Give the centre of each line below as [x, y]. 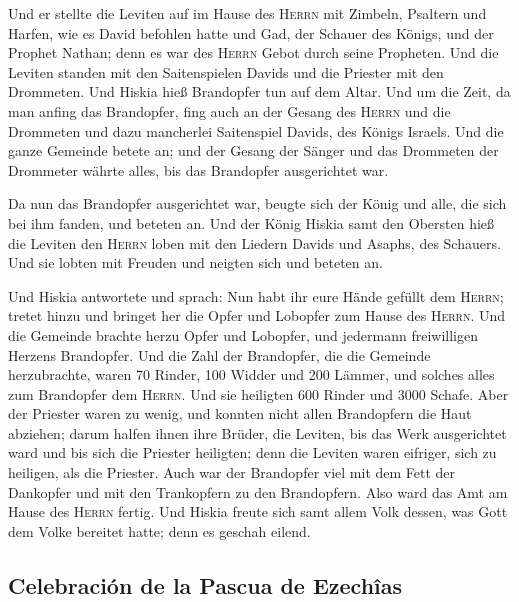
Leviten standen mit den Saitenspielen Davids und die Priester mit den [226, 71]
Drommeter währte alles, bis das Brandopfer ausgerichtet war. [198, 169]
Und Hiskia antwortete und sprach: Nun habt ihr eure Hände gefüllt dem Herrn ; [256, 295]
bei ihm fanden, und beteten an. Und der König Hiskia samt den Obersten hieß [251, 222]
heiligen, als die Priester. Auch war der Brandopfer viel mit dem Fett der [232, 472]
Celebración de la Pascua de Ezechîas [205, 584]
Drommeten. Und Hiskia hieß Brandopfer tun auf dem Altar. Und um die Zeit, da [259, 91]
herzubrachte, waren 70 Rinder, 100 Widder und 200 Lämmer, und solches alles [251, 374]
